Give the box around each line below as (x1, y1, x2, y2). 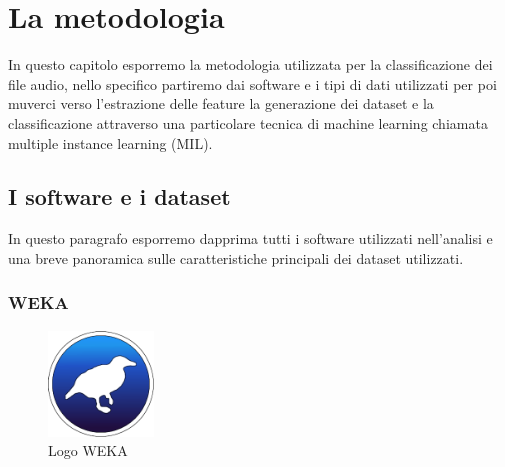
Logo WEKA (48, 440, 128, 461)
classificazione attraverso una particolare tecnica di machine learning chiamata (8, 112, 488, 133)
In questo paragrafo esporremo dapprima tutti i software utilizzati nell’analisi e (8, 228, 493, 249)
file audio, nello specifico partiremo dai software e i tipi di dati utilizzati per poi (8, 73, 497, 94)
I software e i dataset (8, 181, 231, 212)
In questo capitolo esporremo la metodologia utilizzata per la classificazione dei (8, 54, 493, 75)
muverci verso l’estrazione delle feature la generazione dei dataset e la (8, 93, 434, 114)
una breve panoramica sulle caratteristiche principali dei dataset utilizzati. (8, 247, 464, 268)
